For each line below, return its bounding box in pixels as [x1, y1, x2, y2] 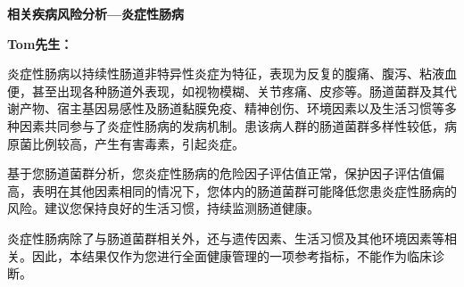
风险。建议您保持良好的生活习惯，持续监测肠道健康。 [7, 199, 319, 217]
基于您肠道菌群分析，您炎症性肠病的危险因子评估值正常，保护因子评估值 [7, 164, 432, 183]
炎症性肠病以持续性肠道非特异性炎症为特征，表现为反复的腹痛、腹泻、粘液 [7, 64, 444, 83]
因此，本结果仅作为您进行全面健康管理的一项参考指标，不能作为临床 [31, 246, 432, 265]
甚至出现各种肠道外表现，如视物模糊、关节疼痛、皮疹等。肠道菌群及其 [31, 81, 444, 100]
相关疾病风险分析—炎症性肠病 [7, 4, 185, 22]
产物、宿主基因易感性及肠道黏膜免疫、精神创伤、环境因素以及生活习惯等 [19, 99, 444, 118]
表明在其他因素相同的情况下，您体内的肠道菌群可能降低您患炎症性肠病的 [31, 181, 457, 200]
